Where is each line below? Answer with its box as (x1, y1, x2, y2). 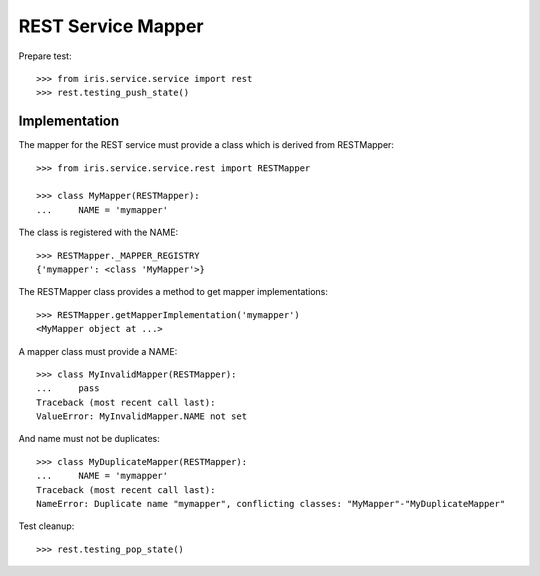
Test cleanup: (18, 520, 75, 532)
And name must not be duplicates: (18, 433, 160, 445)
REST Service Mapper (18, 15, 204, 37)
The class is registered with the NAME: (18, 226, 179, 239)
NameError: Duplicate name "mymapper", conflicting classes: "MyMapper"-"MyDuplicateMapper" (36, 498, 506, 510)
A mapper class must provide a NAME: (18, 345, 178, 357)
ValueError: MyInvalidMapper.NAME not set (36, 411, 248, 422)
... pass (36, 383, 100, 394)
